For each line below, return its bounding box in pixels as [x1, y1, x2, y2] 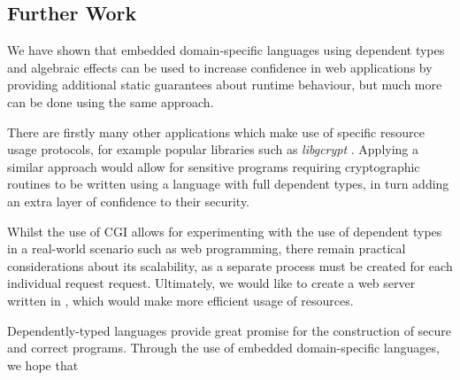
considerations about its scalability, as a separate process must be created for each [7, 256, 453, 275]
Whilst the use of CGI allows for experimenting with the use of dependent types [7, 221, 442, 240]
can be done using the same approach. [7, 92, 214, 111]
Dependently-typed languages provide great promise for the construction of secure [7, 321, 452, 339]
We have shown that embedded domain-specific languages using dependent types [7, 41, 445, 59]
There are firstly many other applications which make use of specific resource [7, 122, 425, 141]
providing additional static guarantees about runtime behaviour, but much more [7, 75, 442, 94]
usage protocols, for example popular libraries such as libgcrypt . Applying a [7, 140, 419, 159]
